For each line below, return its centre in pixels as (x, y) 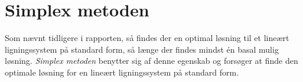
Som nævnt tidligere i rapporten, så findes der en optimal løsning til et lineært (147, 38)
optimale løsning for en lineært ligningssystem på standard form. (122, 72)
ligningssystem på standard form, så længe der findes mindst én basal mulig (142, 49)
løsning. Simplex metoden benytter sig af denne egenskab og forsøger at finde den (151, 61)
